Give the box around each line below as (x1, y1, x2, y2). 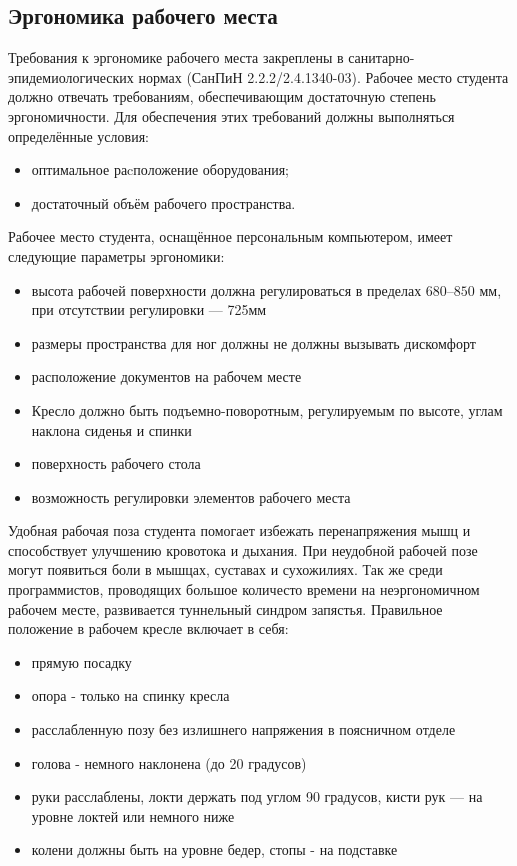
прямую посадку (31, 651, 132, 672)
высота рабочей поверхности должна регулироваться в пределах (31, 279, 422, 300)
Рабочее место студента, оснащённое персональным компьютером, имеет (8, 226, 453, 247)
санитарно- (348, 47, 415, 68)
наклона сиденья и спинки (31, 419, 192, 440)
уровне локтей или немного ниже (31, 805, 235, 826)
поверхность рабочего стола (31, 453, 201, 474)
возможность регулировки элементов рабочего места (31, 486, 351, 507)
